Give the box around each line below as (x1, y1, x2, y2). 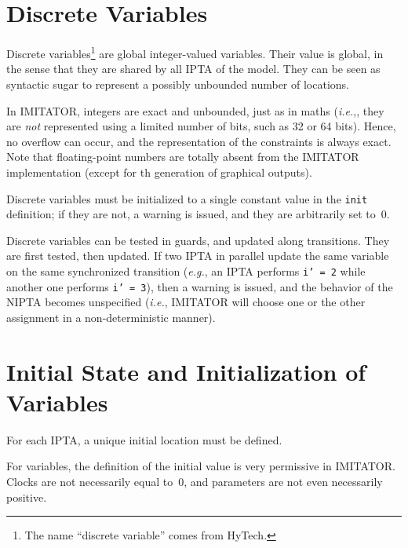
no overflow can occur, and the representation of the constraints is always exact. (6, 133, 392, 149)
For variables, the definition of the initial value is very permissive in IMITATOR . (6, 458, 395, 474)
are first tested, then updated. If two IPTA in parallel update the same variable (6, 247, 389, 264)
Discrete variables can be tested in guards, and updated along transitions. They (6, 232, 390, 248)
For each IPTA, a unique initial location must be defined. (6, 431, 282, 448)
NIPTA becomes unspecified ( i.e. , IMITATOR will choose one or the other (6, 294, 366, 310)
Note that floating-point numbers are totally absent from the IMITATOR (6, 148, 359, 165)
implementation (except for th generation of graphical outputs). (6, 163, 312, 180)
